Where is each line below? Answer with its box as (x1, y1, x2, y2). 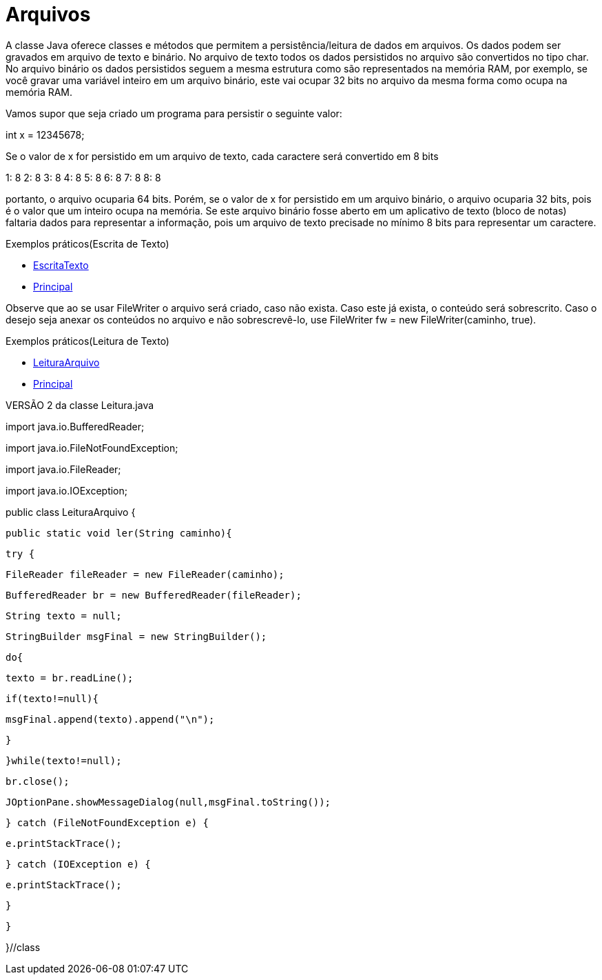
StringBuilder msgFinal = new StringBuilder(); (6, 630, 267, 642)
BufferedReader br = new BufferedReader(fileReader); (6, 589, 302, 601)
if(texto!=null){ (6, 692, 98, 704)
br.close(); (6, 775, 70, 787)
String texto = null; (6, 610, 122, 621)
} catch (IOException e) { (6, 858, 151, 870)
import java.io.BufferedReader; (6, 420, 145, 432)
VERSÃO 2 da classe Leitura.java (6, 399, 154, 411)
